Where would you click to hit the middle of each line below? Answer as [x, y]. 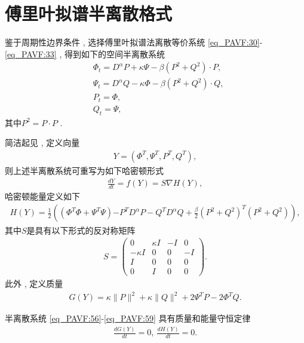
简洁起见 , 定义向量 [42, 143]
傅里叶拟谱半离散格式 [89, 13]
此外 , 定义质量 [34, 284]
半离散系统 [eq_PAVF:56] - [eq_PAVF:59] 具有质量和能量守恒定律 [128, 318]
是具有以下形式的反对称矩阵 [81, 230]
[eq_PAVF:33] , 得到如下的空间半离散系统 [85, 53]
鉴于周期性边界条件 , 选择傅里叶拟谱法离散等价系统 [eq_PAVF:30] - [134, 42]
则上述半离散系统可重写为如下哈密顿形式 [84, 170]
